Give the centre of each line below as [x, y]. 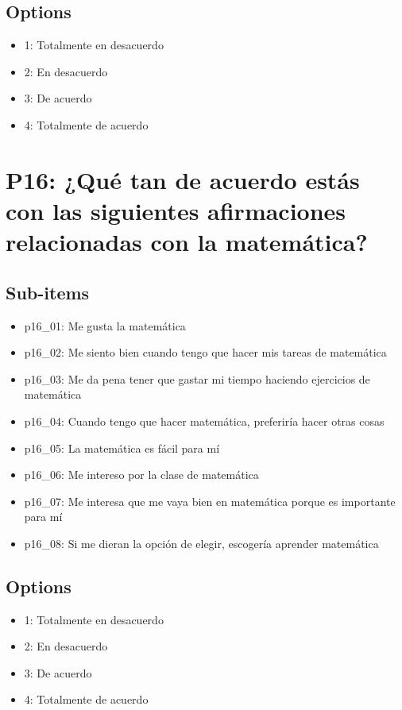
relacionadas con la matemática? [187, 242]
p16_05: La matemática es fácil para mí [122, 448]
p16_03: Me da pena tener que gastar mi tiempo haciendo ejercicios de [197, 378]
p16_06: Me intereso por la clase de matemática [141, 475]
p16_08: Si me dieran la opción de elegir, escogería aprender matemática [201, 543]
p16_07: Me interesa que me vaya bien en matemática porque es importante [210, 501]
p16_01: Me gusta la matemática [105, 325]
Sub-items [48, 292]
